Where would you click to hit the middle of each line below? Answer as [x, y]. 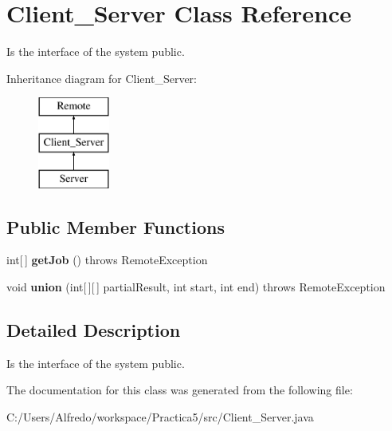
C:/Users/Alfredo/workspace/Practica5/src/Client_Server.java [160, 417]
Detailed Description [94, 330]
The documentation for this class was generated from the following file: [180, 390]
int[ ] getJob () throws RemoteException [107, 260]
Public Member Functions [116, 226]
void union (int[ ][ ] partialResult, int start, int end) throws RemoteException [196, 287]
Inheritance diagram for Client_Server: [102, 78]
